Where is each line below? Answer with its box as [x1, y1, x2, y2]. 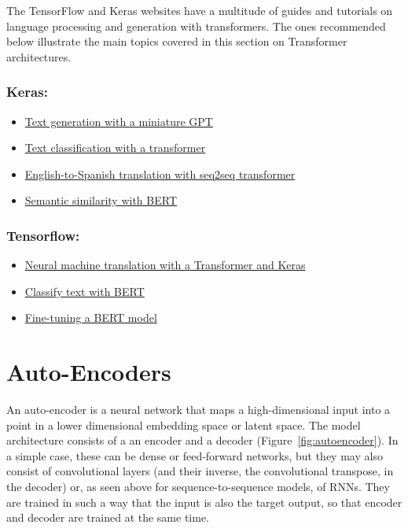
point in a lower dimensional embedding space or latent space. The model [6, 416, 361, 433]
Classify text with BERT [24, 282, 145, 299]
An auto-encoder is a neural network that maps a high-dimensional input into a [6, 401, 391, 418]
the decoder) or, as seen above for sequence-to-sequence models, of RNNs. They [6, 478, 390, 495]
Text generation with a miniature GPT [24, 113, 213, 129]
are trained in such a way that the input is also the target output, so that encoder [6, 493, 402, 510]
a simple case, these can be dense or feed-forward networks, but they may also [6, 447, 383, 463]
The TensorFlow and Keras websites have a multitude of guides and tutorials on [6, 2, 393, 18]
